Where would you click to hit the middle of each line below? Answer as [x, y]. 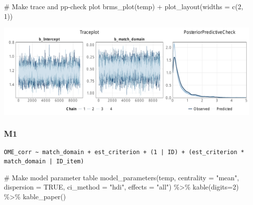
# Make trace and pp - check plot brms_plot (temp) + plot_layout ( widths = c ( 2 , [124, 6]
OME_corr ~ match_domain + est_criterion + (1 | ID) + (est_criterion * [124, 152]
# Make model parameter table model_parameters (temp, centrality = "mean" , [122, 177]
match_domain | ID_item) [44, 162]
